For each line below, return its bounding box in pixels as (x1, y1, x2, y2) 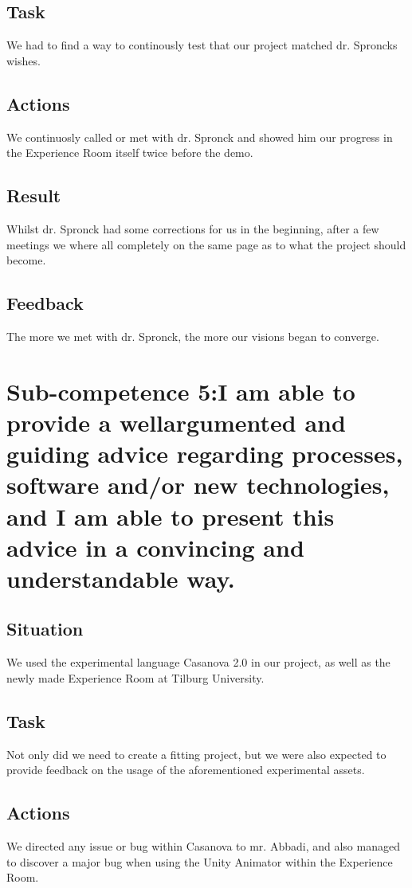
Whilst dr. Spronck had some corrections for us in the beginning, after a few (6, 220, 379, 237)
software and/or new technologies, (6, 468, 390, 501)
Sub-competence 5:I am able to (6, 374, 355, 407)
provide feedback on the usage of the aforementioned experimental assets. (6, 761, 365, 778)
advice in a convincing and (6, 530, 304, 563)
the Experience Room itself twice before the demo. (6, 144, 253, 161)
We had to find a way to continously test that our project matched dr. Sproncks (6, 37, 398, 53)
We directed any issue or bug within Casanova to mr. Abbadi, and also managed (6, 838, 400, 855)
